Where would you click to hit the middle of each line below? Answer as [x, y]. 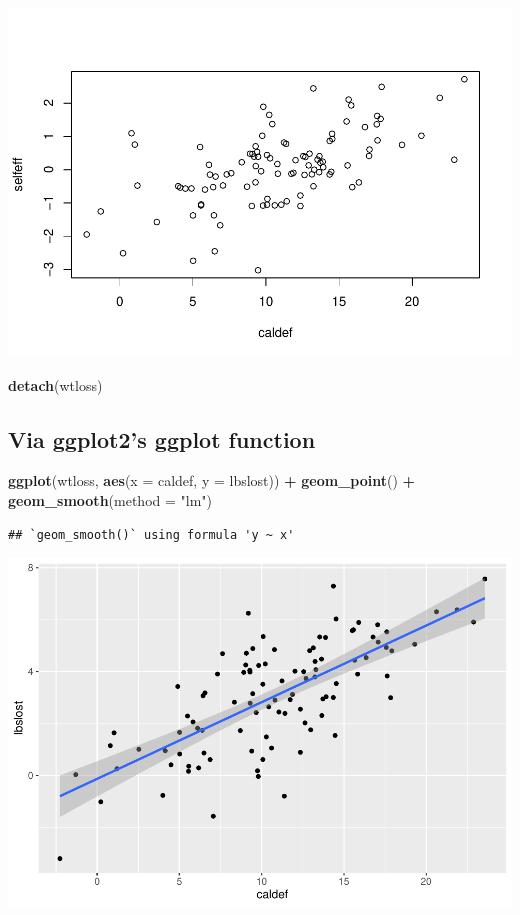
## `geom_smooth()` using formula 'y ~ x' [151, 534]
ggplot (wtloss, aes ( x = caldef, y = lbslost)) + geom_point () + [212, 480]
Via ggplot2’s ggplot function [162, 438]
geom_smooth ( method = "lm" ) [110, 499]
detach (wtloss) [55, 384]
